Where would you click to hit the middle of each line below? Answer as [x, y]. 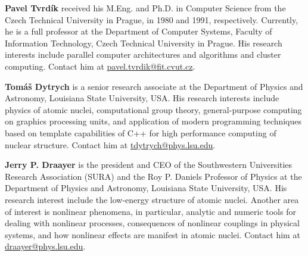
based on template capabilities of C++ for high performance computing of [141, 132]
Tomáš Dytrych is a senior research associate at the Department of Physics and [154, 86]
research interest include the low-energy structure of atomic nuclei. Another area [152, 199]
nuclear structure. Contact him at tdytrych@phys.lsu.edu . [110, 144]
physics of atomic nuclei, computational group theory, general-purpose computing [153, 109]
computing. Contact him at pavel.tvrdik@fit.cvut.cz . [100, 66]
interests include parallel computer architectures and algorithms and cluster [143, 54]
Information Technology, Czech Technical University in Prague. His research [144, 43]
